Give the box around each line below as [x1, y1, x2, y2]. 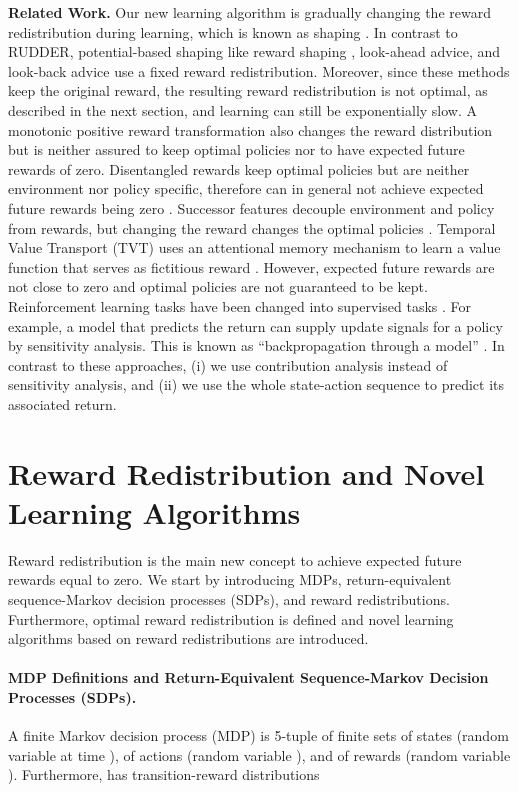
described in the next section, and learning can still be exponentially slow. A [8, 99, 478, 120]
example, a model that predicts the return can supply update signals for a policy [8, 315, 503, 336]
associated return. [8, 393, 117, 414]
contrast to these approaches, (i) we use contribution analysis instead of [8, 354, 448, 375]
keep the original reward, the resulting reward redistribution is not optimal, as [8, 80, 488, 101]
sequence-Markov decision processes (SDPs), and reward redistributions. [8, 588, 450, 609]
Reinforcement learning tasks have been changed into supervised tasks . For [8, 295, 472, 316]
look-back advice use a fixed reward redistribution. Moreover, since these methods [8, 60, 510, 81]
